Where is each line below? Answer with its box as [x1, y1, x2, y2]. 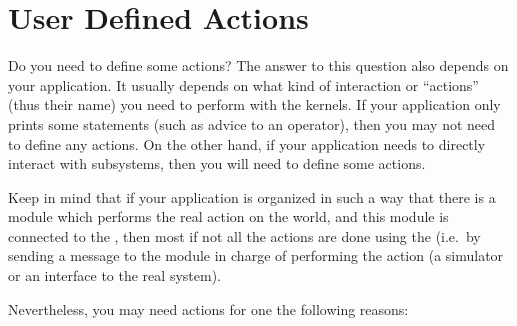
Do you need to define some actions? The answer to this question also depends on [8, 55, 509, 76]
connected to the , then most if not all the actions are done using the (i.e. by [8, 225, 481, 246]
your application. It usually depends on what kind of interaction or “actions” [8, 74, 479, 95]
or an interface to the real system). [8, 265, 221, 286]
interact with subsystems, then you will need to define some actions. [8, 153, 426, 174]
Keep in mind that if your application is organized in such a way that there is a [8, 186, 496, 207]
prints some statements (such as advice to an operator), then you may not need [8, 113, 496, 134]
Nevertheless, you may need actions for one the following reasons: [8, 298, 409, 319]
